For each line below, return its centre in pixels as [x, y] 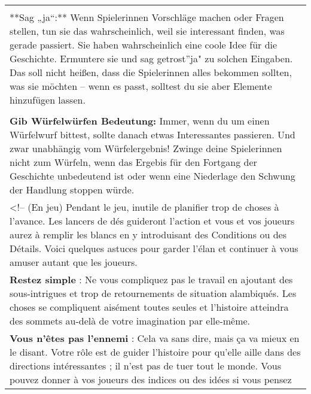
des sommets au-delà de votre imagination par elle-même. [130, 321]
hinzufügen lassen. [48, 100]
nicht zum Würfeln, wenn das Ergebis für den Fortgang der [133, 162]
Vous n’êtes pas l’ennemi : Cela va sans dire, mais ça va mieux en [155, 338]
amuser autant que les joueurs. [74, 262]
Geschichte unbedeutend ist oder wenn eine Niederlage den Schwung [153, 176]
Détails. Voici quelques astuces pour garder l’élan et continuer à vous [154, 248]
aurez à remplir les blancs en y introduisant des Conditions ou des [148, 234]
